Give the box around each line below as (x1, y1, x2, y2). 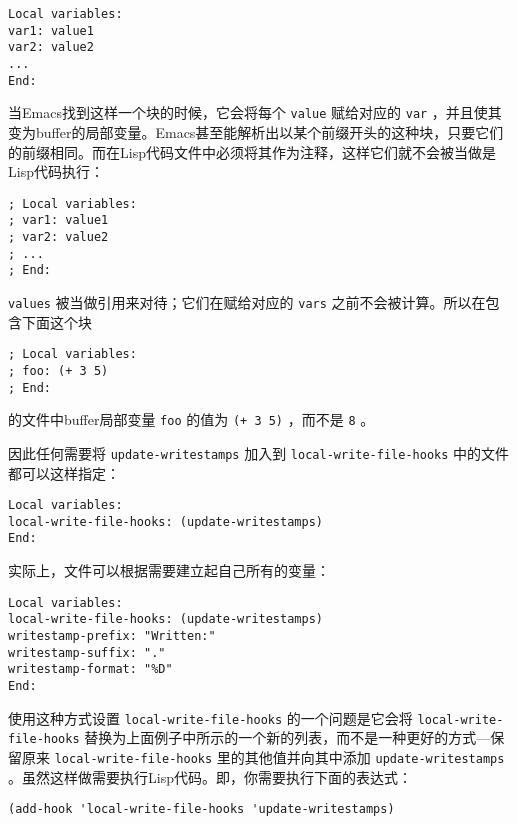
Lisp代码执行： (8, 161, 104, 182)
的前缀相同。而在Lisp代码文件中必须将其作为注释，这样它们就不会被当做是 (8, 141, 496, 162)
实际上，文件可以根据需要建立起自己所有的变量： (8, 560, 330, 581)
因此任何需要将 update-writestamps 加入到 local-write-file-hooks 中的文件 (8, 442, 510, 463)
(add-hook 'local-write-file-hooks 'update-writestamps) (8, 802, 395, 817)
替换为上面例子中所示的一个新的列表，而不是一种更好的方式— (84, 727, 491, 748)
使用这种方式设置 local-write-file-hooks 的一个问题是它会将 (8, 707, 413, 728)
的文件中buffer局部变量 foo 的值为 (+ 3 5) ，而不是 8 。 (8, 409, 375, 430)
